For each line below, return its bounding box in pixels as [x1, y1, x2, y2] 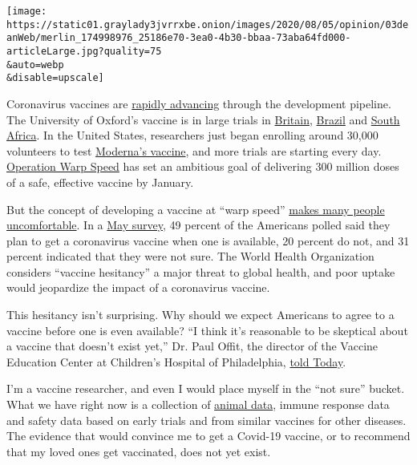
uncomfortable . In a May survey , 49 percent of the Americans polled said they [6, 216, 391, 233]
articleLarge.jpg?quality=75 [6, 45, 162, 57]
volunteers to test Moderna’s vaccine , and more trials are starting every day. [6, 142, 382, 159]
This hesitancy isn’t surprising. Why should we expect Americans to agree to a [6, 306, 395, 323]
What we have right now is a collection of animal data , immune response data [6, 396, 390, 413]
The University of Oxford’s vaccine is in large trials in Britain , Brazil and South [6, 111, 400, 127]
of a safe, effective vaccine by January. [6, 173, 194, 190]
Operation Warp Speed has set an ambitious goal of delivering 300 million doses [6, 158, 399, 175]
